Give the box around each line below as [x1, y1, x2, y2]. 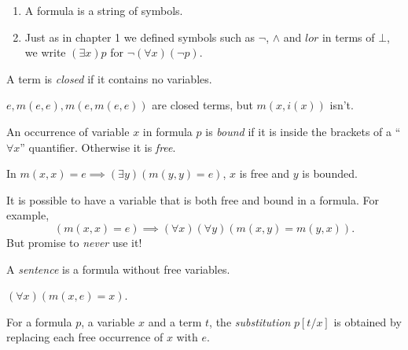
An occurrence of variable [6, 123, 130, 139]
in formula [142, 123, 193, 139]
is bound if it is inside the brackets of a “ [205, 123, 401, 139]
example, [6, 207, 50, 223]
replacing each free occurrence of [6, 329, 164, 345]
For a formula [6, 313, 72, 330]
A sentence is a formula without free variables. [6, 260, 230, 277]
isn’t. [329, 97, 354, 113]
